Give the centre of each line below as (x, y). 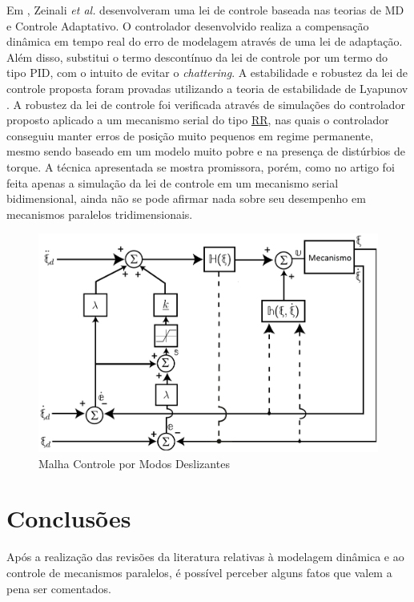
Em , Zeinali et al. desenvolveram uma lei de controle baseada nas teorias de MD (205, 10)
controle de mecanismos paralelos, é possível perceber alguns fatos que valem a (199, 572)
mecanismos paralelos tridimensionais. (100, 214)
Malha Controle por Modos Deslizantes (134, 463)
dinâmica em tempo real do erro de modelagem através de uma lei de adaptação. (205, 41)
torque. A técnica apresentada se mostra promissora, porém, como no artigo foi (201, 166)
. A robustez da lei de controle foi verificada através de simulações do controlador (206, 104)
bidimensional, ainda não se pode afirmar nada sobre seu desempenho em (186, 198)
